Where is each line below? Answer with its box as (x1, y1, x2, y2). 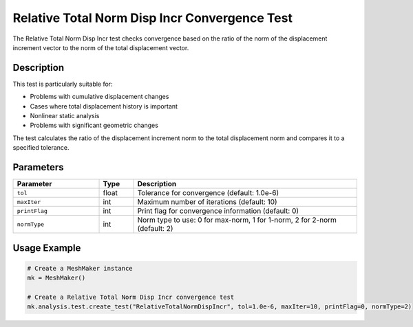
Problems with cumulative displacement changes (30, 93, 169, 101)
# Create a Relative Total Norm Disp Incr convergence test (27, 293, 235, 301)
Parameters (12, 161, 64, 173)
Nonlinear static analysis (30, 112, 100, 120)
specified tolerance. (12, 144, 70, 152)
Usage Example (12, 242, 81, 253)
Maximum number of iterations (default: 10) (137, 197, 278, 207)
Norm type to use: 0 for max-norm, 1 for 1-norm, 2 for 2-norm (137, 215, 337, 225)
